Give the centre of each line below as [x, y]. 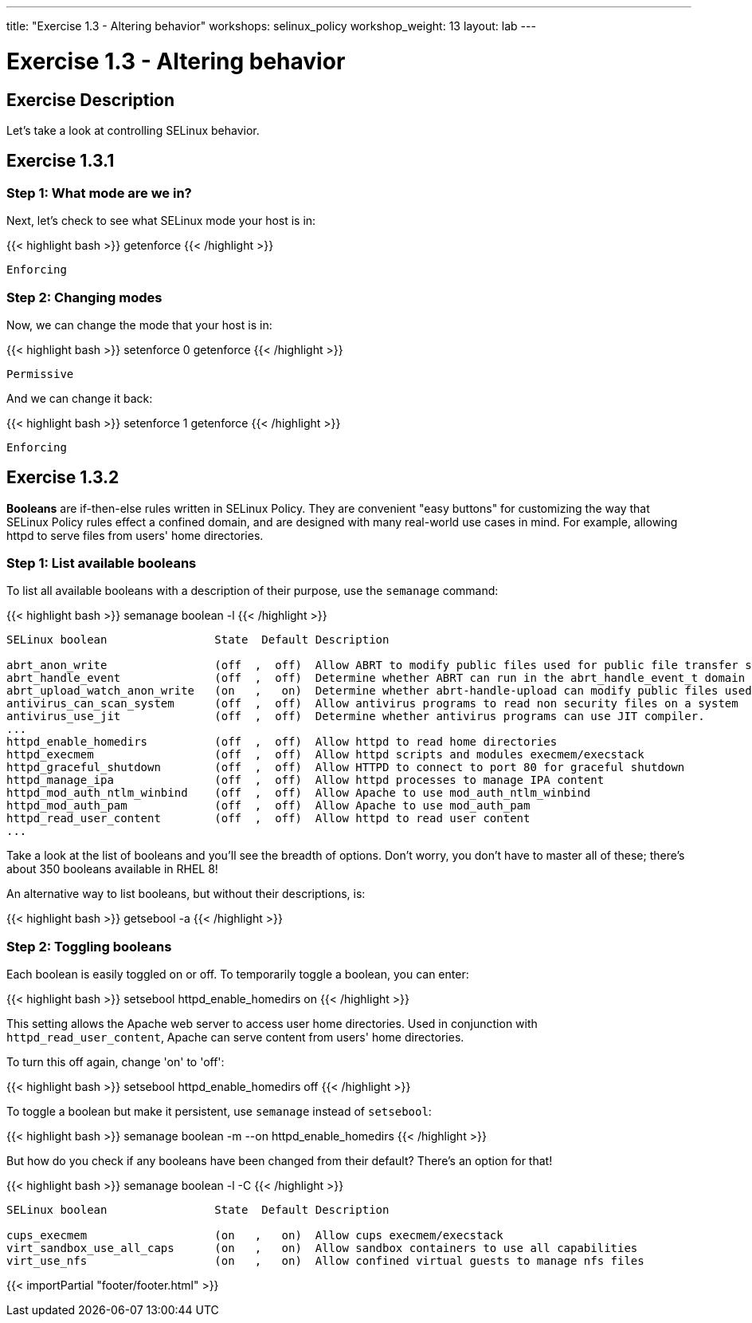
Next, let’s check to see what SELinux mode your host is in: [161, 221]
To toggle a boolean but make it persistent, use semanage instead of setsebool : [219, 1112]
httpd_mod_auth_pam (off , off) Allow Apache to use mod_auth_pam [268, 806]
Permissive [40, 374]
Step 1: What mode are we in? [99, 193]
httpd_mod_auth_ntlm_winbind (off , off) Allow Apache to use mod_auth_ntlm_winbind [299, 793]
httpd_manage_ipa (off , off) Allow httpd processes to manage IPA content [305, 780]
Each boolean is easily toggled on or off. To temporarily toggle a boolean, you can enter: [238, 975]
